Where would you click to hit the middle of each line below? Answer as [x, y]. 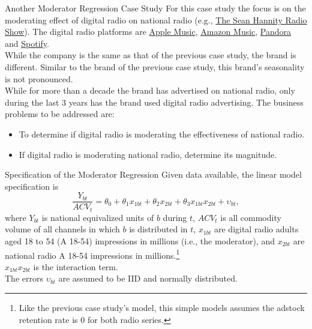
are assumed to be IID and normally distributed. [148, 278]
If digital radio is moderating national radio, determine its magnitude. [148, 154]
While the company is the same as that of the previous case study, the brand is [151, 55]
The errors [24, 278]
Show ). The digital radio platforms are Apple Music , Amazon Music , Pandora [148, 32]
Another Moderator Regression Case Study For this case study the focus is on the [155, 8]
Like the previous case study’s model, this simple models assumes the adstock [162, 308]
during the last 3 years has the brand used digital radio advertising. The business [154, 102]
